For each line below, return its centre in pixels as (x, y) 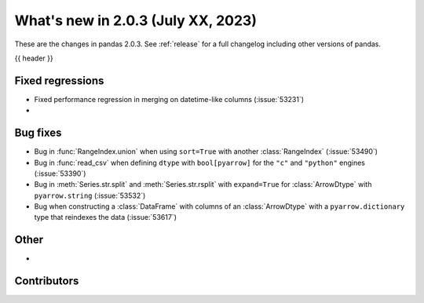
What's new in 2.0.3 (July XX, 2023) (135, 20)
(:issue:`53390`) (60, 173)
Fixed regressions (59, 80)
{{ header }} (34, 58)
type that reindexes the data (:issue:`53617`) (105, 217)
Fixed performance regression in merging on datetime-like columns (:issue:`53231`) (169, 99)
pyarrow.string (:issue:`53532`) (90, 195)
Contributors (47, 281)
